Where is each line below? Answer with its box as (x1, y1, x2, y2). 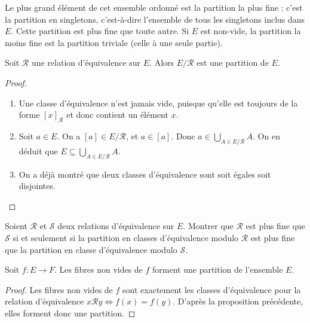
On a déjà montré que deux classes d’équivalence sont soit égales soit (19, 167, 271, 180)
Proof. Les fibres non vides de (5, 283, 113, 295)
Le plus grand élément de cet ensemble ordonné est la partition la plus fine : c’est (5, 1, 303, 13)
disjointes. (19, 179, 56, 192)
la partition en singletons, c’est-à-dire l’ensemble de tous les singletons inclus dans (5, 13, 305, 25)
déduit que (19, 144, 58, 157)
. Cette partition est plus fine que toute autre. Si (11, 25, 189, 37)
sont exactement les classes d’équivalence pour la (122, 283, 301, 295)
